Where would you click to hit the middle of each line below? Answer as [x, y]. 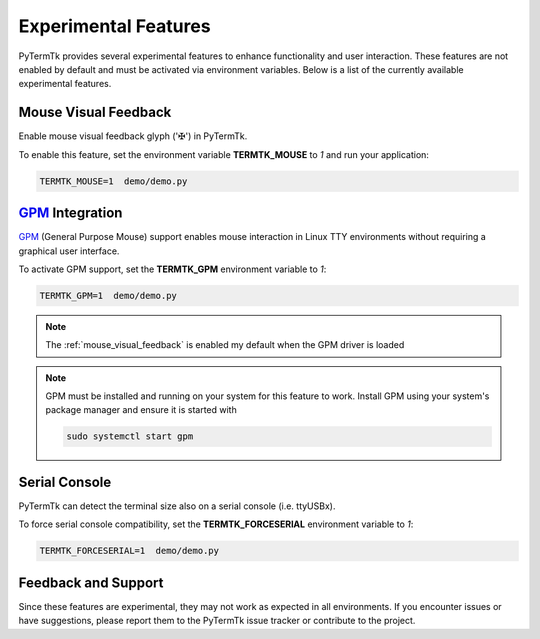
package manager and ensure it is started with [141, 410]
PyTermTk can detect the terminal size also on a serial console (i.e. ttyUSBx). [177, 506]
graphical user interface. [69, 251]
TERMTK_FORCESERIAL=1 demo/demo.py [129, 551]
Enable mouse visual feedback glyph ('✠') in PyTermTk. [133, 136]
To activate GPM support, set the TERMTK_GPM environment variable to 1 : [172, 269]
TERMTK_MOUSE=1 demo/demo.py [113, 181]
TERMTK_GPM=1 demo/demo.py [108, 295]
